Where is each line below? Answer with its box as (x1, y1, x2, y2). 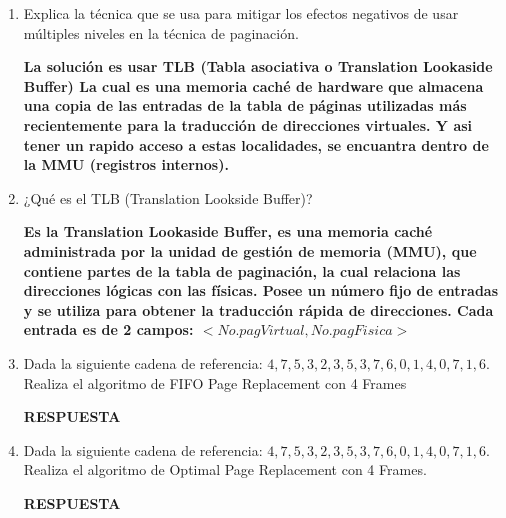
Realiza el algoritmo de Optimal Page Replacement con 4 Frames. (23, 459, 427, 480)
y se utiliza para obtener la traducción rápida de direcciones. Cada (23, 299, 494, 320)
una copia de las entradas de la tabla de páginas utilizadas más (23, 95, 467, 116)
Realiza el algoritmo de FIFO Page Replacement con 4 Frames (23, 372, 407, 393)
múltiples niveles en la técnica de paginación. (23, 22, 299, 43)
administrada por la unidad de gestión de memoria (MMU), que (23, 240, 477, 261)
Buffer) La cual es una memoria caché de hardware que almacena (23, 75, 484, 96)
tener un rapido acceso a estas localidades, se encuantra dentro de (23, 134, 489, 155)
